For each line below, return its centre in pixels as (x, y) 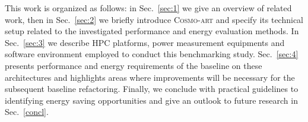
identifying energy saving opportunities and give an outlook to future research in (151, 100)
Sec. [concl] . (27, 112)
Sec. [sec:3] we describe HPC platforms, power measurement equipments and (145, 42)
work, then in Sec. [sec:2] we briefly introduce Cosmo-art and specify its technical (154, 19)
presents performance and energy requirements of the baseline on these (134, 65)
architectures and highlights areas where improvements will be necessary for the (150, 77)
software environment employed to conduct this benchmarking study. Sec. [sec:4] (152, 54)
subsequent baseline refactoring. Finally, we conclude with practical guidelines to (152, 89)
